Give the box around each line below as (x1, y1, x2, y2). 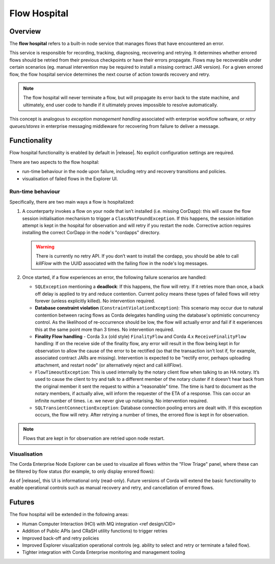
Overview (9, 27, 41, 36)
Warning (36, 243, 54, 249)
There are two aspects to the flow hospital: (9, 159, 99, 165)
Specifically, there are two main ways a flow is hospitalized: (9, 199, 134, 205)
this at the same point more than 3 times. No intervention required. (35, 326, 175, 332)
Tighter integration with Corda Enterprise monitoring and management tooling (22, 549, 185, 555)
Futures (9, 498, 35, 506)
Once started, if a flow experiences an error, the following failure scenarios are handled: (22, 274, 207, 280)
